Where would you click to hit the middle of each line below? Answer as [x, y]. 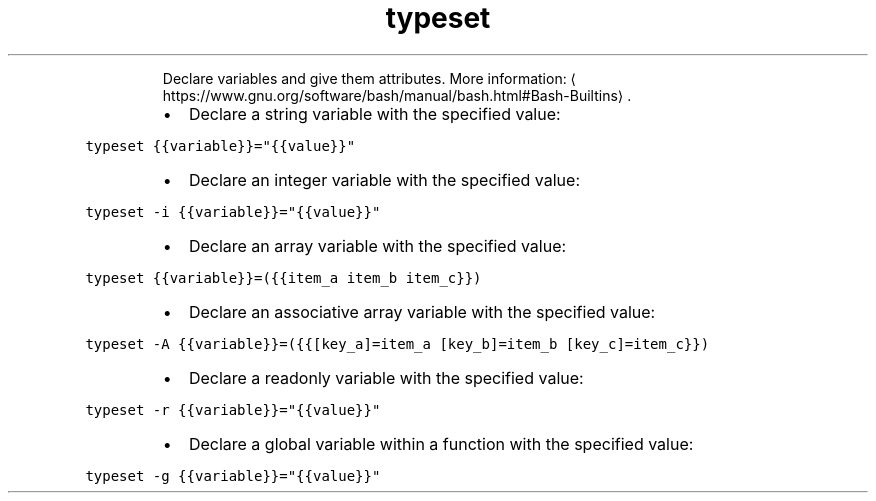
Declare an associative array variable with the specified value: [422, 311]
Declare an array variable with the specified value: [377, 245]
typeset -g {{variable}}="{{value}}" [233, 475]
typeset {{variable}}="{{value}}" [220, 145]
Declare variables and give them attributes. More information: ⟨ [369, 78]
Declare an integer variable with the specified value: [384, 179]
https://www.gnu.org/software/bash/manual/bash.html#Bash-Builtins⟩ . [397, 95]
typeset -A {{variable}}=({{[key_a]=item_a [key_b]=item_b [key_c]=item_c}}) [397, 343]
